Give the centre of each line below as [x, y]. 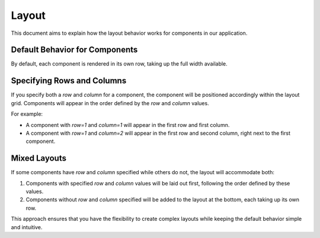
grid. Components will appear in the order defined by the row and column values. [110, 103]
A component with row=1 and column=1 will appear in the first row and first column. [128, 125]
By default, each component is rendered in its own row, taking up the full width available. [119, 64]
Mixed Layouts [39, 159]
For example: [27, 114]
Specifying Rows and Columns [69, 81]
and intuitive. [27, 227]
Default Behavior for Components [74, 50]
